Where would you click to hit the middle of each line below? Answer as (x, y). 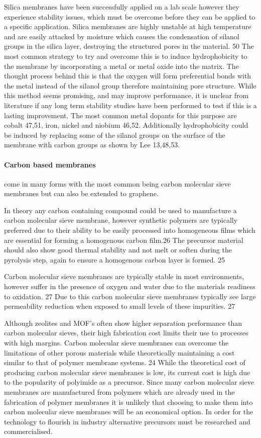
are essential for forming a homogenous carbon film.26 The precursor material (124, 240)
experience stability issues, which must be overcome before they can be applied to (130, 16)
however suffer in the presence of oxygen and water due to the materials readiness (130, 286)
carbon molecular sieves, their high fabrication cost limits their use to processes (126, 333)
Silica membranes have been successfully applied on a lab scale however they (122, 7)
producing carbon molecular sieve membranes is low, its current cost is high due (127, 372)
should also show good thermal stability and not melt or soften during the (118, 250)
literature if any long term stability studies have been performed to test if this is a (130, 105)
